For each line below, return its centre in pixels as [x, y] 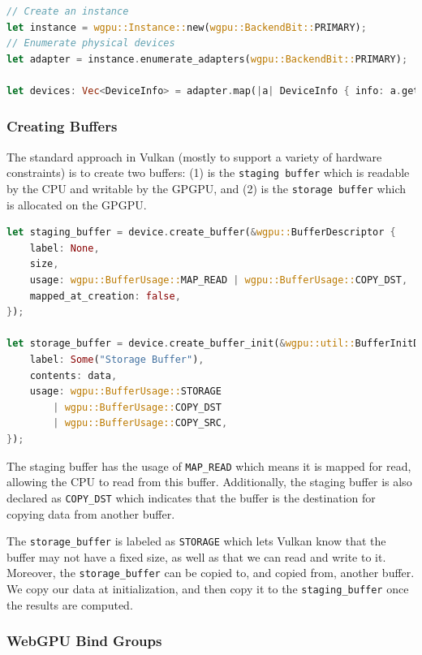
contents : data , [73, 375]
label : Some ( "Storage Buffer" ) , [117, 360]
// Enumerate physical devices [91, 43]
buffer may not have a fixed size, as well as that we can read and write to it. [196, 556]
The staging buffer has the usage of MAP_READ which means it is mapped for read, [209, 465]
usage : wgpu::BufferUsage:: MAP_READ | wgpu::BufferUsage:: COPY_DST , [219, 280]
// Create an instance [68, 11]
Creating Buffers [62, 126]
